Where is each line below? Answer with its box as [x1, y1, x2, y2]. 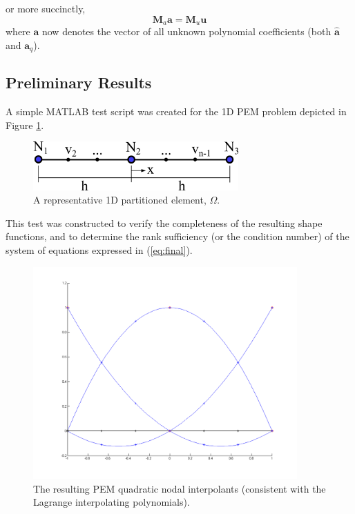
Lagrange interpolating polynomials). [33, 495, 190, 509]
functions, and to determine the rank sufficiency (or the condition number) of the [6, 229, 349, 244]
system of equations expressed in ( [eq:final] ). [6, 243, 193, 257]
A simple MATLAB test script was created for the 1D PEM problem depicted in [6, 104, 347, 119]
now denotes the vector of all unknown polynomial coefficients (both [41, 24, 332, 39]
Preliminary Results [6, 72, 152, 93]
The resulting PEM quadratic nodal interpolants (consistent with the [33, 481, 326, 495]
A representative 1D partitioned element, [33, 192, 207, 207]
